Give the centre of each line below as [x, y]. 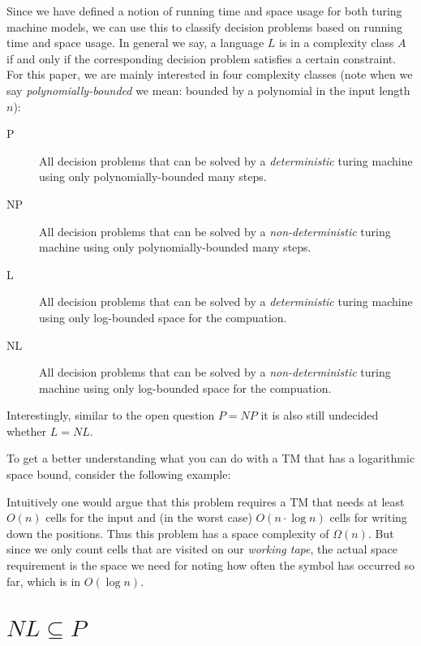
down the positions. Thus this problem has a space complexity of [168, 533]
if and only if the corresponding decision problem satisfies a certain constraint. [202, 58]
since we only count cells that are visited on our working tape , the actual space [202, 549]
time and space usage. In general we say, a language [135, 43]
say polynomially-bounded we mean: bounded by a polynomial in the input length [208, 90]
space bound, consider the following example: [119, 474]
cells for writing [368, 517]
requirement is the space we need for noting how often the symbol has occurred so [210, 565]
